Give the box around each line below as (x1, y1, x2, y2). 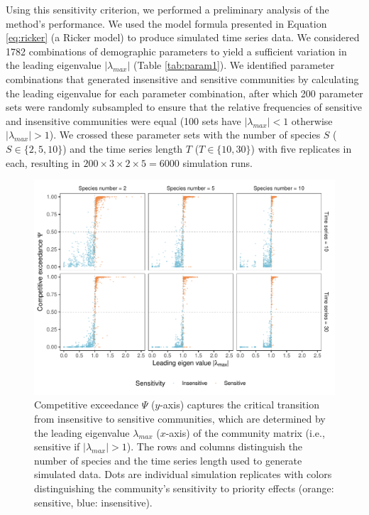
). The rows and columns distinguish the (126, 439, 303, 454)
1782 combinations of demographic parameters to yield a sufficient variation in (6, 43, 347, 58)
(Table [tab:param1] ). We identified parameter (133, 58, 335, 72)
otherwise (291, 113, 333, 128)
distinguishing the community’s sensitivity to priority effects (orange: (34, 480, 334, 495)
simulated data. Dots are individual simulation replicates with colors (34, 467, 332, 482)
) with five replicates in (250, 141, 352, 156)
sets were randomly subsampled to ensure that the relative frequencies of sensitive (6, 99, 363, 114)
